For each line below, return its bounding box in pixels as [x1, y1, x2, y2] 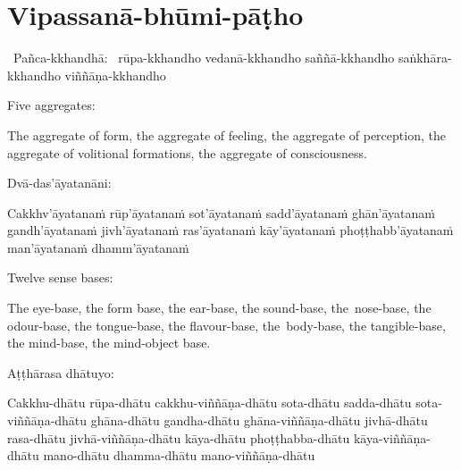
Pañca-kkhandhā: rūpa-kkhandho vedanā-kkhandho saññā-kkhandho [13, 48, 395, 67]
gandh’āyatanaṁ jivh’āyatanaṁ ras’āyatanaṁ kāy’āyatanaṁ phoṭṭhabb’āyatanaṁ [7, 221, 454, 239]
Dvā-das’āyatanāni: [7, 173, 112, 192]
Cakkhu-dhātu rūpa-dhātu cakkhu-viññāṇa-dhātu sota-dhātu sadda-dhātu [7, 393, 412, 412]
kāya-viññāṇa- [353, 428, 431, 447]
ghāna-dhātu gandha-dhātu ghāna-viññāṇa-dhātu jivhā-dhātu [90, 411, 428, 430]
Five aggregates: [7, 96, 96, 114]
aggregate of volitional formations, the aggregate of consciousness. [7, 143, 367, 162]
